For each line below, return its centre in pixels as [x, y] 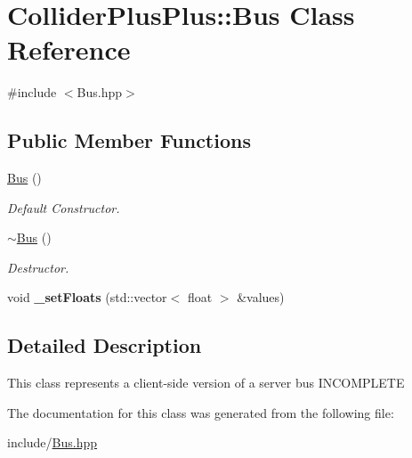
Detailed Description [105, 345]
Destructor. [38, 267]
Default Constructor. [64, 207]
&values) [261, 297]
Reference [69, 49]
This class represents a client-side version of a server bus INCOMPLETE [206, 383]
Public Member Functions [129, 140]
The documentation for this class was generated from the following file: [201, 412]
